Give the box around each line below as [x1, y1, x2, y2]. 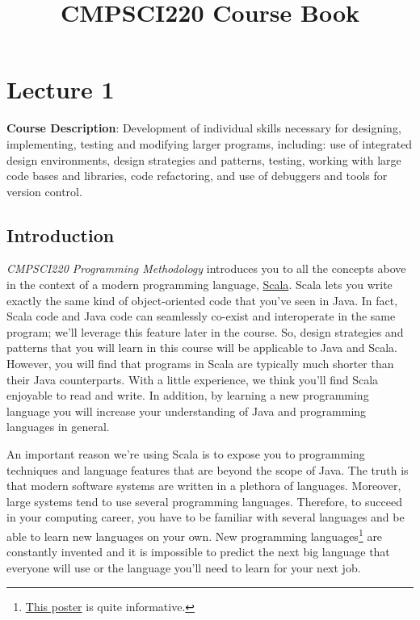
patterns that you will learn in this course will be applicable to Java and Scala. [6, 339, 397, 356]
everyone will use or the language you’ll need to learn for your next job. [6, 559, 361, 576]
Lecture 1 [6, 73, 115, 106]
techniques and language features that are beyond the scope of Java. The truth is [6, 461, 409, 478]
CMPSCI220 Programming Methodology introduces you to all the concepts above [6, 260, 406, 277]
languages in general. [6, 418, 110, 435]
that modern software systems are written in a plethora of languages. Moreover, [6, 477, 401, 494]
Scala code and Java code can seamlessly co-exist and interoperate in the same [6, 308, 396, 325]
